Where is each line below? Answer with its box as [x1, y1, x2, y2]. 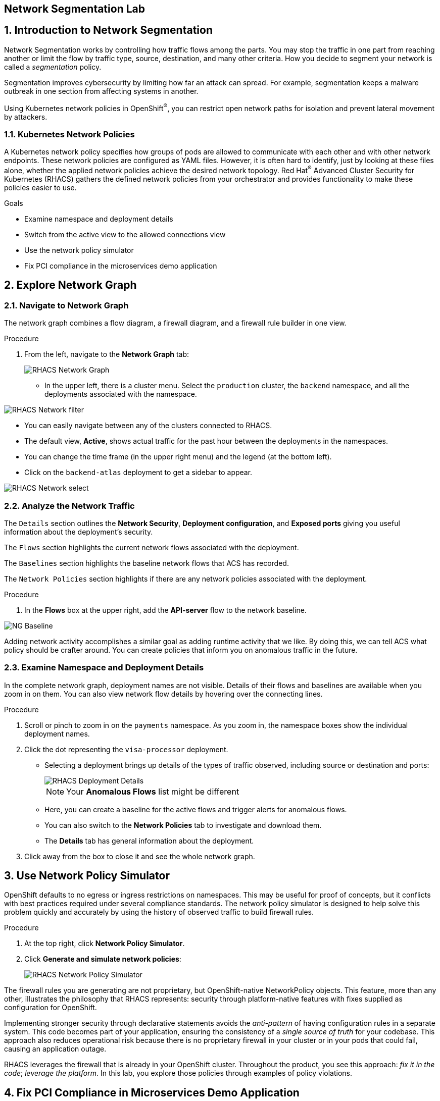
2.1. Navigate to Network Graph [4, 300, 129, 310]
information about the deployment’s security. [4, 527, 153, 536]
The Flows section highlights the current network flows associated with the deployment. [4, 543, 299, 552]
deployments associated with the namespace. [44, 390, 197, 399]
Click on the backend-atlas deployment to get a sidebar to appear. [24, 468, 253, 477]
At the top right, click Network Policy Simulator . [24, 939, 185, 948]
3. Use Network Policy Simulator [4, 869, 170, 882]
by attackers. [4, 112, 47, 121]
